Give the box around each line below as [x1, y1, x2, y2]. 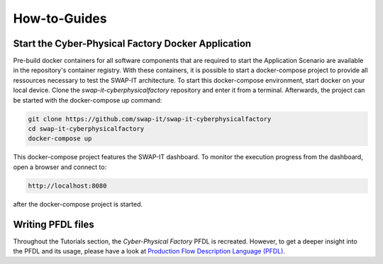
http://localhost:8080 [28, 181, 107, 190]
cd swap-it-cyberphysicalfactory [28, 125, 145, 132]
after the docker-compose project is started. [13, 200, 143, 208]
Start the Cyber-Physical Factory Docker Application [13, 38, 252, 50]
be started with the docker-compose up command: [13, 96, 162, 104]
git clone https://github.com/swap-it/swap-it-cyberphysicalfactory [28, 115, 272, 123]
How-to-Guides [13, 11, 107, 26]
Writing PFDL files [13, 218, 95, 230]
